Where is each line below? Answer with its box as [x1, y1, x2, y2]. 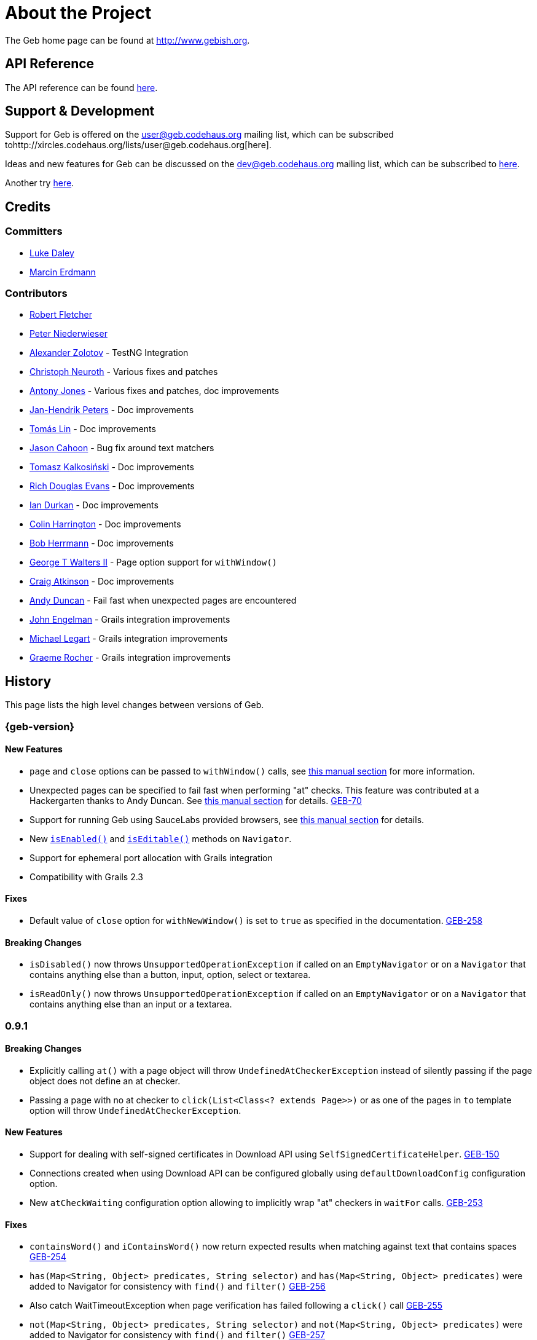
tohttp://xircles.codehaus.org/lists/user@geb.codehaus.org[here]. [5, 140, 272, 151]
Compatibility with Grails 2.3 [29, 871, 144, 882]
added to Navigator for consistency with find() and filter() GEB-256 [29, 1281, 326, 1292]
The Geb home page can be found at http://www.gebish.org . [5, 34, 250, 45]
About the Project [5, 2, 152, 23]
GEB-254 [29, 1251, 66, 1263]
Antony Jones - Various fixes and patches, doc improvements [29, 385, 280, 396]
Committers [5, 225, 63, 238]
